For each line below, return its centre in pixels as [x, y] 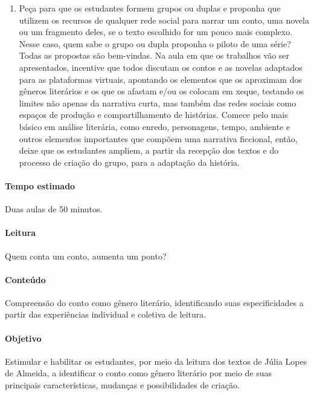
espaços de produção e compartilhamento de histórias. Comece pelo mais [153, 115]
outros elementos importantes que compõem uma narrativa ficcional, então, [158, 138]
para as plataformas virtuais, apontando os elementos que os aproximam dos [160, 79]
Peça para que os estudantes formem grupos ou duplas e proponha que [150, 8]
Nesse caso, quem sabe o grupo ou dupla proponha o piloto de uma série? [155, 43]
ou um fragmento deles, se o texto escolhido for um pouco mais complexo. [156, 32]
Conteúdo [25, 279]
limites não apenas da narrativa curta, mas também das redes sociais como [158, 103]
